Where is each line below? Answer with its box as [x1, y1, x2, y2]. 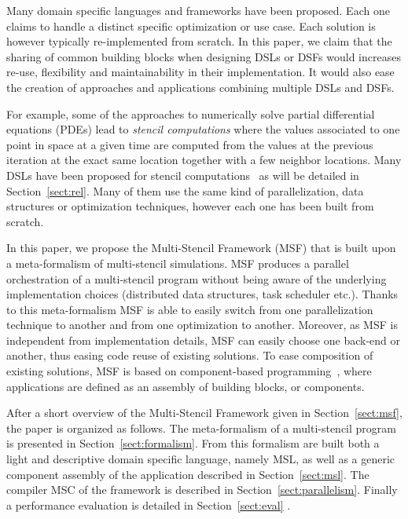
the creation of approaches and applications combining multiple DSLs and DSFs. [6, 79, 395, 95]
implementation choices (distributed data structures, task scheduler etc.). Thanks [6, 286, 399, 302]
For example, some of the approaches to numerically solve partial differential [6, 105, 375, 122]
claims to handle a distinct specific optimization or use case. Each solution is [6, 17, 376, 34]
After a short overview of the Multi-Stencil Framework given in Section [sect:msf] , [6, 404, 402, 421]
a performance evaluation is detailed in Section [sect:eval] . [6, 496, 291, 513]
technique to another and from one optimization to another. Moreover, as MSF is [6, 316, 398, 333]
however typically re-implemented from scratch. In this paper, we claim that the [6, 33, 392, 49]
